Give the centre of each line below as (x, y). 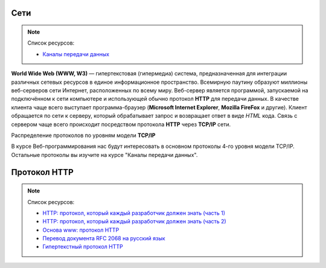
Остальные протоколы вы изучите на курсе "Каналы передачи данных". (104, 155)
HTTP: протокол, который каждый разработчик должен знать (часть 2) (134, 222)
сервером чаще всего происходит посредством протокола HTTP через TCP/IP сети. (121, 124)
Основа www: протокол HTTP (81, 230)
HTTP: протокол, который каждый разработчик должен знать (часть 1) (134, 213)
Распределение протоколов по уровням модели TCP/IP (83, 135)
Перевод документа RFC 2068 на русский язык (104, 238)
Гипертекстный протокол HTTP (83, 247)
